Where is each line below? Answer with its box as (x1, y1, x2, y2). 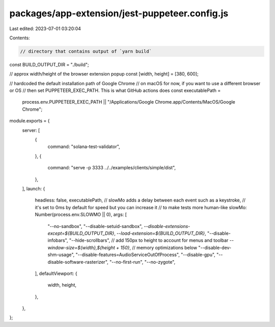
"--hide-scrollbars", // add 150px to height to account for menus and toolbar (69, 237, 229, 243)
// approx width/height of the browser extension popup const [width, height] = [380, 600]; (9, 71, 199, 77)
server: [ (22, 127, 40, 133)
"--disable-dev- (198, 244, 232, 250)
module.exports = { (9, 118, 50, 124)
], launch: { (22, 185, 45, 191)
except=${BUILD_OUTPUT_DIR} (47, 230, 115, 236)
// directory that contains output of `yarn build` (20, 48, 152, 54)
